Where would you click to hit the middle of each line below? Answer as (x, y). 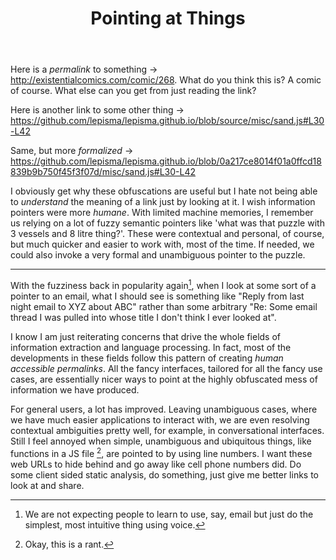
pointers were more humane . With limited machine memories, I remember (162, 213)
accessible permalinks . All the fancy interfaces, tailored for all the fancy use (166, 368)
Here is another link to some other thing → (97, 110)
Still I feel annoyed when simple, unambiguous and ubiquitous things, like (161, 441)
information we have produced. (75, 389)
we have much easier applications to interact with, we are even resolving (160, 419)
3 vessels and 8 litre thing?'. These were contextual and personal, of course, (167, 234)
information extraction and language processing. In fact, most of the (151, 347)
